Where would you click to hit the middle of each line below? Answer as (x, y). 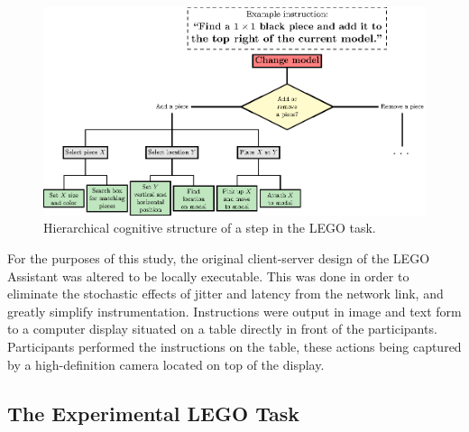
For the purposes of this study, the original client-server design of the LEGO (219, 257)
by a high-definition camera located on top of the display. (166, 364)
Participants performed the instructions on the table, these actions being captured (234, 346)
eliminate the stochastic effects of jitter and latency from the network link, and (225, 294)
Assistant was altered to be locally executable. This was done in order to (208, 276)
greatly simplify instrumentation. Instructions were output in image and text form (234, 311)
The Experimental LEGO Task (153, 413)
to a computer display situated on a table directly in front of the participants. (222, 329)
